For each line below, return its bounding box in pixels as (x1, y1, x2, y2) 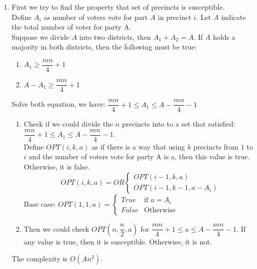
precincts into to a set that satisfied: (122, 118, 235, 129)
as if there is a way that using (91, 141, 185, 152)
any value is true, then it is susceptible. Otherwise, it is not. (24, 236, 212, 247)
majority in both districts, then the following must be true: (11, 41, 197, 52)
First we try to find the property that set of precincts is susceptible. (11, 2, 225, 12)
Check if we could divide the (24, 118, 113, 129)
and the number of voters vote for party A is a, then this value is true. (29, 151, 250, 162)
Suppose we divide (11, 31, 70, 42)
